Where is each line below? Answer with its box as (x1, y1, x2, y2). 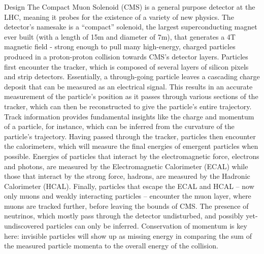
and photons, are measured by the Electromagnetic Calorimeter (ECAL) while (4, 161, 248, 171)
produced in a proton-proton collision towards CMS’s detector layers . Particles (4, 51, 248, 61)
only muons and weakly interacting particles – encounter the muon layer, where (4, 190, 251, 201)
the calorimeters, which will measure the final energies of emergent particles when (4, 141, 258, 151)
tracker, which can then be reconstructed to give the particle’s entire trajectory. (4, 101, 252, 111)
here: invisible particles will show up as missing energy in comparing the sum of (4, 230, 252, 241)
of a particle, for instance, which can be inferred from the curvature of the (4, 121, 235, 132)
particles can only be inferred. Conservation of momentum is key (46, 220, 247, 231)
